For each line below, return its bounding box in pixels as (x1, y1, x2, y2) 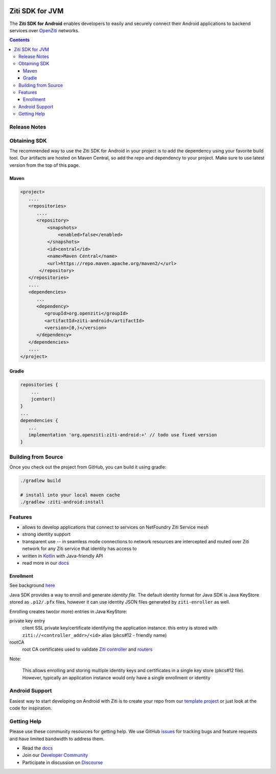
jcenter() (31, 396, 56, 402)
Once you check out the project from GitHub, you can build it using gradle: (9, 464, 167, 470)
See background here (9, 582, 55, 588)
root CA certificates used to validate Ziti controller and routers (22, 646, 153, 652)
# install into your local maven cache (20, 492, 120, 498)
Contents (9, 37, 30, 43)
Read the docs (22, 745, 53, 751)
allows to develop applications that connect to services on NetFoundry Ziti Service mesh (22, 524, 209, 530)
